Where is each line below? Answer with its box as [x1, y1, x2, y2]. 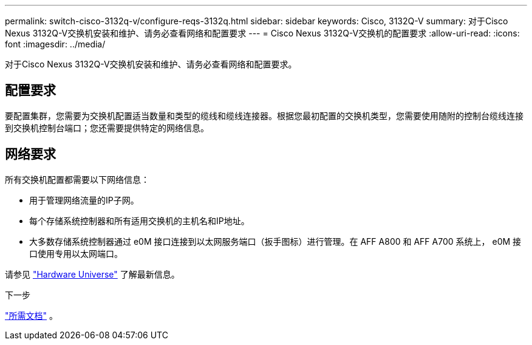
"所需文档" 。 [5, 310, 58, 321]
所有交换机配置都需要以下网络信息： [5, 174, 149, 185]
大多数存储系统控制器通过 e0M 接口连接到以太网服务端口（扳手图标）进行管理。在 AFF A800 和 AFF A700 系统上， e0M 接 [29, 236, 522, 247]
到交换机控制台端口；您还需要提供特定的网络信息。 [5, 122, 209, 133]
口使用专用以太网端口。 [29, 248, 123, 259]
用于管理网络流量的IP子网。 [29, 194, 139, 205]
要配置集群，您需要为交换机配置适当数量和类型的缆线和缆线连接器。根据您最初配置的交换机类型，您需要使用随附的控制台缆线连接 [5, 110, 523, 121]
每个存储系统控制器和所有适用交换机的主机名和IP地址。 [29, 215, 250, 226]
